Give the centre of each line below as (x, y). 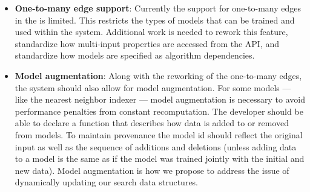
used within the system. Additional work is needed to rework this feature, (151, 32)
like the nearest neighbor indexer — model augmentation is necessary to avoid (160, 99)
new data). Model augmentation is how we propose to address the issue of (152, 170)
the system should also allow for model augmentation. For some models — (153, 87)
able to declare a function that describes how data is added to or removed (152, 123)
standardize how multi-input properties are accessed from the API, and (147, 43)
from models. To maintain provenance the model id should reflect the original (159, 134)
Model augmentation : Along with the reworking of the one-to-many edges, (158, 75)
